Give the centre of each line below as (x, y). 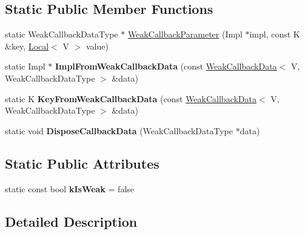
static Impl (25, 66)
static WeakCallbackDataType (62, 34)
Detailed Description (71, 221)
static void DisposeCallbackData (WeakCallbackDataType (119, 130)
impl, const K (275, 34)
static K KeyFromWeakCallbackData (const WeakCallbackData (131, 98)
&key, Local (27, 46)
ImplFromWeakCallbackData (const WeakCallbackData (166, 66)
